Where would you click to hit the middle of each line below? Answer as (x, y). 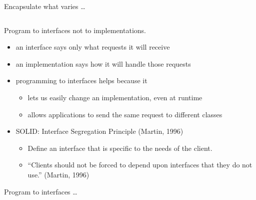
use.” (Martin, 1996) (58, 174)
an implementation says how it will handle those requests (103, 63)
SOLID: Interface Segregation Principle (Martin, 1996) (99, 131)
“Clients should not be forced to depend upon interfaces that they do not (140, 165)
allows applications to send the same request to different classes (125, 114)
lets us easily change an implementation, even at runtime (115, 97)
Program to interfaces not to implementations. (75, 30)
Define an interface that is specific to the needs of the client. (120, 148)
